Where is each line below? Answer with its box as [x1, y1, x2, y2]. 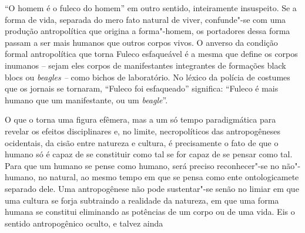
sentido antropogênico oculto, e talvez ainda [5, 217, 163, 229]
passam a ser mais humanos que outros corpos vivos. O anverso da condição [5, 36, 278, 48]
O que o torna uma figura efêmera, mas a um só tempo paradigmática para [5, 113, 276, 126]
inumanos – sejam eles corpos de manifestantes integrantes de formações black [5, 59, 286, 71]
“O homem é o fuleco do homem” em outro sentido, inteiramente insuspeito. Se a [5, 2, 297, 13]
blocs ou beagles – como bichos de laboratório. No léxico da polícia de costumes [5, 70, 290, 83]
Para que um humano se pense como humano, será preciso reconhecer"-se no [5, 159, 279, 171]
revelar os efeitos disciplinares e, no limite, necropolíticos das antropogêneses [5, 124, 280, 137]
